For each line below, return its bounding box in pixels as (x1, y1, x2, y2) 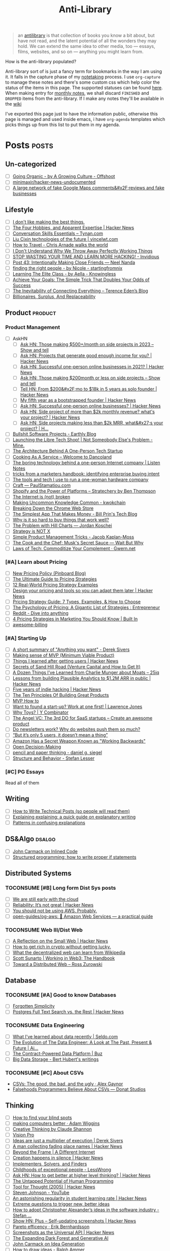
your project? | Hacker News (20, 414, 80, 420)
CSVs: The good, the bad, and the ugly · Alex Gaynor (12, 1081, 123, 1087)
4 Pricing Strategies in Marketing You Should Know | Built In (12, 616, 138, 622)
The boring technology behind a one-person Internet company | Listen (12, 459, 161, 465)
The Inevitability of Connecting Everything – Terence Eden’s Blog (12, 287, 148, 294)
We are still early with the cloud (12, 896, 79, 902)
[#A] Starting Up (5, 635, 47, 642)
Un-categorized (5, 160, 57, 168)
